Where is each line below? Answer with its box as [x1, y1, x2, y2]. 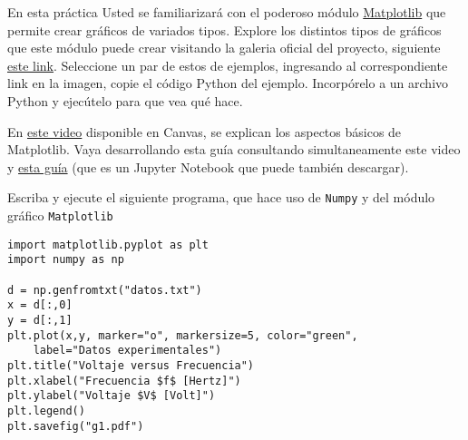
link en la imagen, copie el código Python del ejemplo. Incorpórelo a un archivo [7, 73, 449, 93]
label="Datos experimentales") [33, 344, 222, 357]
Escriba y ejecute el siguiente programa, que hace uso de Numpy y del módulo [7, 188, 435, 207]
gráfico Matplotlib [7, 206, 113, 224]
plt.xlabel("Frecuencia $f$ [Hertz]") [7, 374, 241, 387]
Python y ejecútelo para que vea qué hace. [7, 91, 243, 110]
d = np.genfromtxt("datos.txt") [7, 283, 202, 297]
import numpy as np [7, 253, 124, 267]
